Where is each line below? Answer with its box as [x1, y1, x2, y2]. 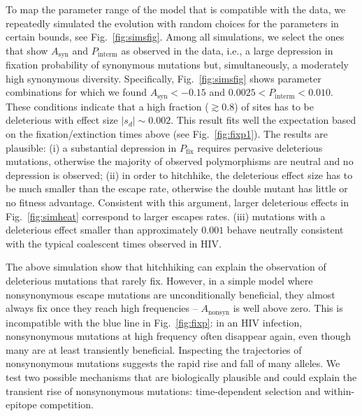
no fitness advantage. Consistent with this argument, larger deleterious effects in [6, 195, 349, 210]
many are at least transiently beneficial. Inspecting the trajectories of [6, 342, 302, 357]
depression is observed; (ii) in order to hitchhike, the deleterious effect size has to [6, 167, 353, 182]
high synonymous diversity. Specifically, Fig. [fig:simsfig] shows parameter [6, 71, 321, 85]
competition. [40, 397, 94, 412]
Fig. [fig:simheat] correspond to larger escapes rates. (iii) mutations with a [6, 208, 326, 223]
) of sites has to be [234, 99, 314, 113]
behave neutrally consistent [226, 222, 344, 237]
